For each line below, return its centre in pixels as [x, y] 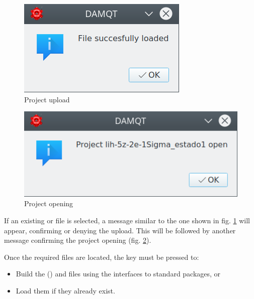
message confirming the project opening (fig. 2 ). [78, 240]
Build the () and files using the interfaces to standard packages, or [118, 274]
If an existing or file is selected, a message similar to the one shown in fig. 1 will [127, 220]
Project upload [47, 99]
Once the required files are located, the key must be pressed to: [102, 257]
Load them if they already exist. [65, 290]
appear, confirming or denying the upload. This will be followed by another [120, 230]
